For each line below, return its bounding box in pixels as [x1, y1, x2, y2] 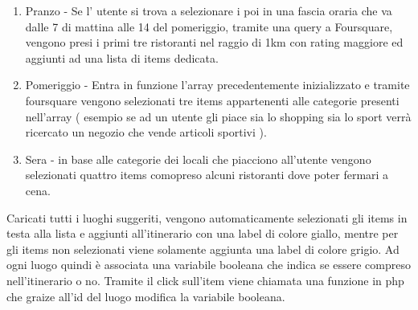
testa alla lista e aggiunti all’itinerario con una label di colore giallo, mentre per [6, 225, 399, 242]
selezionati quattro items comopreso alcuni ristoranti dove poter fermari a [25, 166, 389, 183]
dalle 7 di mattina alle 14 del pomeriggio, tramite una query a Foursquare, [25, 18, 393, 35]
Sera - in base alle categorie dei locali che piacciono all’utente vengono [25, 150, 371, 167]
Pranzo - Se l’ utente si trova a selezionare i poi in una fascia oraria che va [25, 2, 392, 18]
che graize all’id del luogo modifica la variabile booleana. [6, 288, 285, 304]
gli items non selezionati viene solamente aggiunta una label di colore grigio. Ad [6, 240, 400, 257]
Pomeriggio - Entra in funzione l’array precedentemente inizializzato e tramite [25, 76, 410, 93]
